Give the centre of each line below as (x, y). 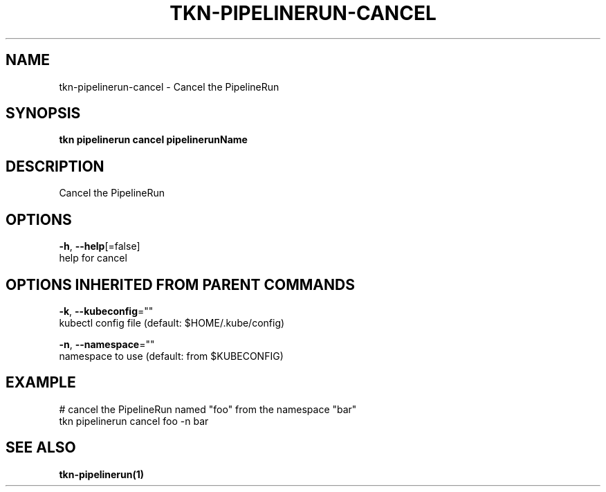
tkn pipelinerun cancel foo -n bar (134, 421)
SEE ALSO (41, 448)
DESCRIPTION (55, 166)
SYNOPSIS (43, 113)
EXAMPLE (41, 383)
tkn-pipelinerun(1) (102, 474)
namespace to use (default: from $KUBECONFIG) (171, 356)
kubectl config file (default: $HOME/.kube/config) (172, 322)
